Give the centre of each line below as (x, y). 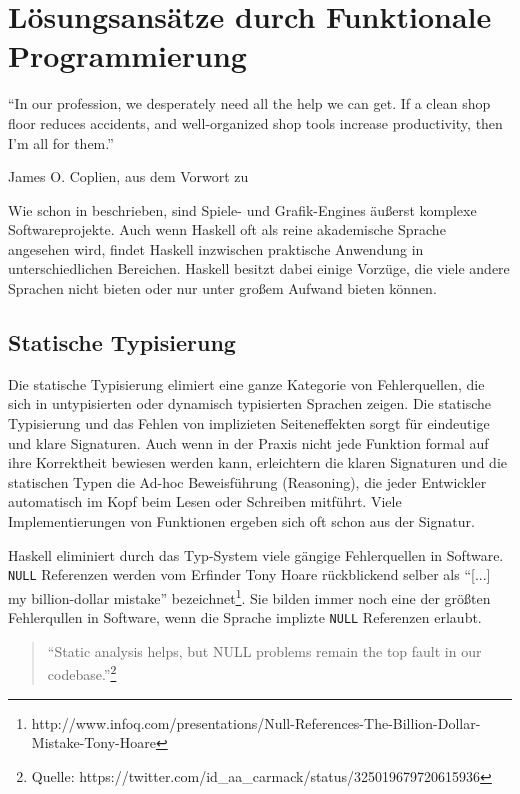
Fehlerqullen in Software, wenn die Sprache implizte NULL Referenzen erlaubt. (245, 617)
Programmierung (127, 55)
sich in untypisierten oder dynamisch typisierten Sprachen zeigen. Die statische (250, 403)
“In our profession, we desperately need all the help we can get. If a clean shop (249, 103)
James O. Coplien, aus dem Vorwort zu (128, 176)
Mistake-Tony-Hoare (93, 742)
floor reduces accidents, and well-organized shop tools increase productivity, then (255, 122)
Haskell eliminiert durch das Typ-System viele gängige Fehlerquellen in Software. (256, 554)
